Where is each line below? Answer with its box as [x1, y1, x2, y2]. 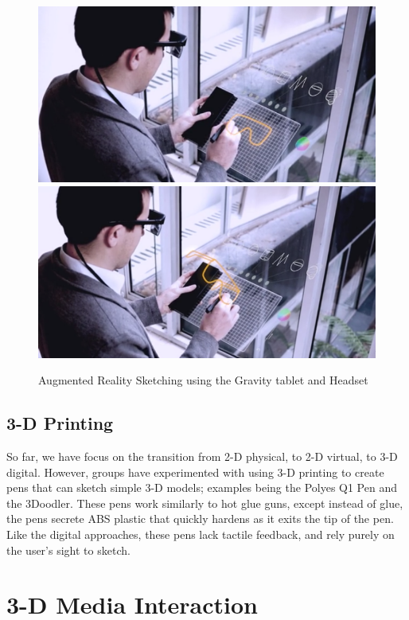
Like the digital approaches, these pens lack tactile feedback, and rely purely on [6, 525, 395, 542]
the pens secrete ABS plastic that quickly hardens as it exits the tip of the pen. [6, 510, 394, 527]
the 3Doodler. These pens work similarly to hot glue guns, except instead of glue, [6, 494, 403, 511]
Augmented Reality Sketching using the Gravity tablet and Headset [38, 372, 368, 388]
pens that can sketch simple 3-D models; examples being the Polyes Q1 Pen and [6, 479, 397, 496]
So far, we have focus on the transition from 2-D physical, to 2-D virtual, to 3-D [6, 448, 398, 465]
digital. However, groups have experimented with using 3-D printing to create [6, 463, 384, 480]
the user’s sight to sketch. [6, 541, 130, 558]
